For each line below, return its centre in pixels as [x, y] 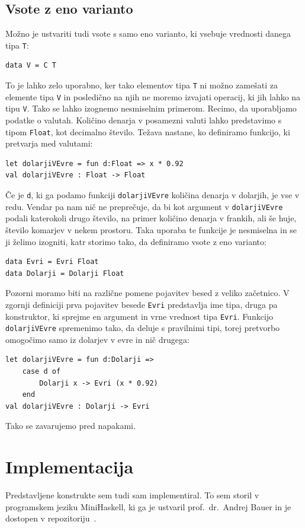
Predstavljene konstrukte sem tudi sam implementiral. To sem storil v [132, 495]
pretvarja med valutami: [49, 143]
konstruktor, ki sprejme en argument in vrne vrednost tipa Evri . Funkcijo [139, 316]
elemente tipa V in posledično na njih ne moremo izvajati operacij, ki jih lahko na [153, 96]
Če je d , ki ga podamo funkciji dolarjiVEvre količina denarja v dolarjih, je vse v [152, 195]
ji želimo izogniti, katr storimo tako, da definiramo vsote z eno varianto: [136, 241]
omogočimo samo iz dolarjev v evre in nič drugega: [97, 339]
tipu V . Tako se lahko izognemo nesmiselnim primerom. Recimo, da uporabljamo [151, 108]
